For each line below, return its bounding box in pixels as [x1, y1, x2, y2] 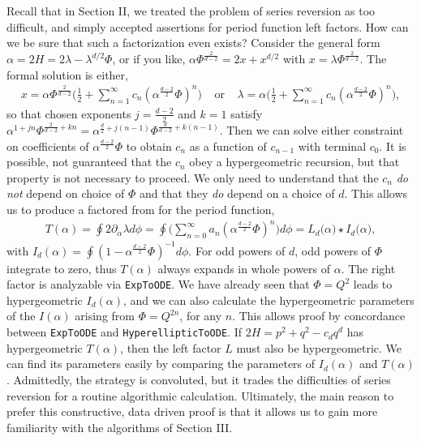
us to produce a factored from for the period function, [6, 201, 275, 218]
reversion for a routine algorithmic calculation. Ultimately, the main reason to [6, 387, 394, 404]
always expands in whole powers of [157, 259, 331, 276]
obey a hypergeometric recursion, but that [189, 153, 400, 170]
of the [6, 307, 36, 324]
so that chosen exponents [6, 105, 131, 122]
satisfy [230, 105, 263, 122]
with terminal [298, 137, 367, 154]
